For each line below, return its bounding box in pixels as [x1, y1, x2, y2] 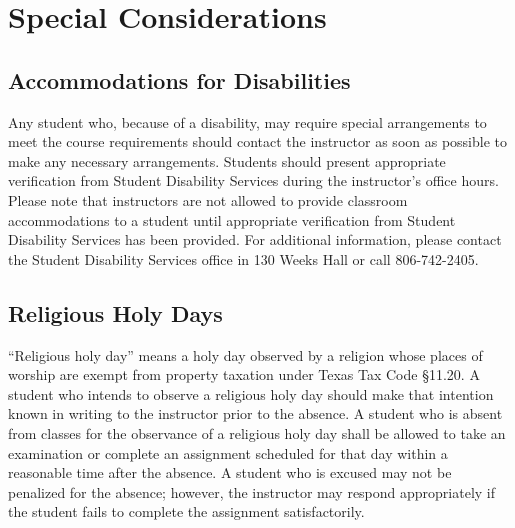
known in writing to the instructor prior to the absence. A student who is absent [8, 403, 503, 424]
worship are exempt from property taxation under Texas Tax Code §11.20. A [8, 364, 480, 385]
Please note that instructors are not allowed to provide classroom [8, 189, 408, 210]
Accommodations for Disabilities [8, 64, 351, 95]
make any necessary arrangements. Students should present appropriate [8, 150, 446, 171]
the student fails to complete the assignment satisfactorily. [8, 501, 365, 522]
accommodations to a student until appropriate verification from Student [8, 209, 456, 230]
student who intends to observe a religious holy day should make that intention [8, 383, 494, 404]
